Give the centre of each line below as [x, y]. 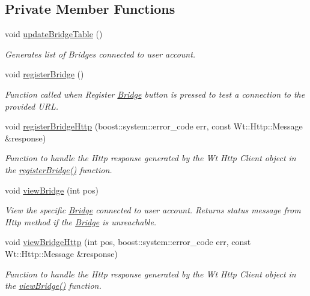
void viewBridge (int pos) [52, 190]
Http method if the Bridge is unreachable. [81, 221]
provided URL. [32, 106]
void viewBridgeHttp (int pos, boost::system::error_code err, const [128, 242]
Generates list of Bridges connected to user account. [100, 54]
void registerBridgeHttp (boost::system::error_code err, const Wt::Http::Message [154, 126]
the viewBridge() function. [53, 286]
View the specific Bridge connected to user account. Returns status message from [153, 210]
